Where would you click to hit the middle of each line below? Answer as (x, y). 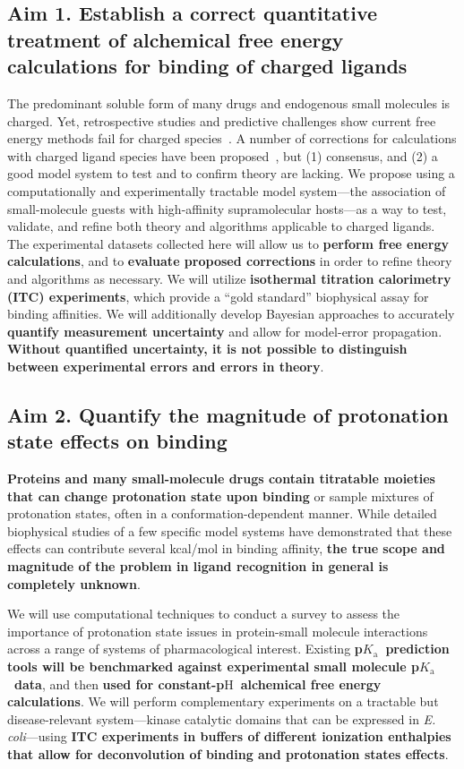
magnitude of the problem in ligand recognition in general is (198, 566)
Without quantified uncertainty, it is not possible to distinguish (207, 349)
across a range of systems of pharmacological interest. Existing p (185, 649)
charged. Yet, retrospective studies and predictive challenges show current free (222, 120)
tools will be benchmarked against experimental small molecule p (213, 666)
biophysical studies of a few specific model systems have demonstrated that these (230, 530)
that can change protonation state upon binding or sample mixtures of (220, 496)
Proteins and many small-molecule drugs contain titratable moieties (221, 478)
